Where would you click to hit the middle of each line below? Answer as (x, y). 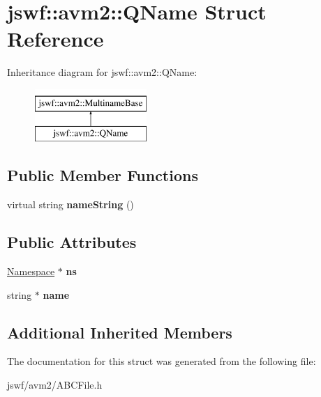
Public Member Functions (103, 175)
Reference (55, 39)
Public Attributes (72, 242)
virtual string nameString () (70, 204)
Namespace (31, 271)
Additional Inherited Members (120, 332)
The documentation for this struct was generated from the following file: (162, 361)
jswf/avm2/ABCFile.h (55, 385)
